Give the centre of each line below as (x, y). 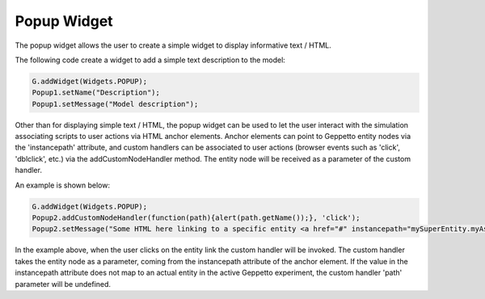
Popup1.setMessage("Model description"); (115, 104)
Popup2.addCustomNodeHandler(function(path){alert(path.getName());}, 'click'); (196, 218)
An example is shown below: (63, 185)
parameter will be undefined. (63, 284)
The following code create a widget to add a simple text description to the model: (150, 60)
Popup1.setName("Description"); (96, 93)
